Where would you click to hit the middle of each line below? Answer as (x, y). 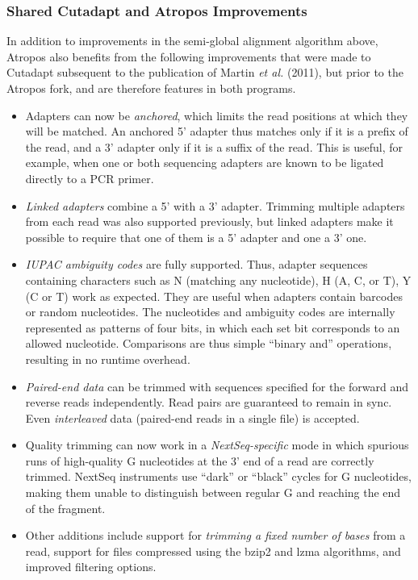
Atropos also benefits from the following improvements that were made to (189, 56)
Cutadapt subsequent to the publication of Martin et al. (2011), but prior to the (205, 72)
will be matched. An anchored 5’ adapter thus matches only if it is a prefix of (217, 131)
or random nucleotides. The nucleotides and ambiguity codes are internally (210, 312)
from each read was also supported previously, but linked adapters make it (209, 221)
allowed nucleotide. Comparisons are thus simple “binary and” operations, (209, 343)
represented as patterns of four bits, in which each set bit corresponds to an (213, 327)
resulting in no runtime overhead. (108, 359)
